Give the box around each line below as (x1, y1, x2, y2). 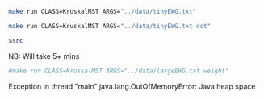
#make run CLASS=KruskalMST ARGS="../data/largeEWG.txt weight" (8, 67, 229, 75)
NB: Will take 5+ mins (8, 51, 80, 60)
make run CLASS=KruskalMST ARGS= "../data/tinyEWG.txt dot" (8, 22, 212, 30)
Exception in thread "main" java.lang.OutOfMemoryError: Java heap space (8, 81, 256, 91)
